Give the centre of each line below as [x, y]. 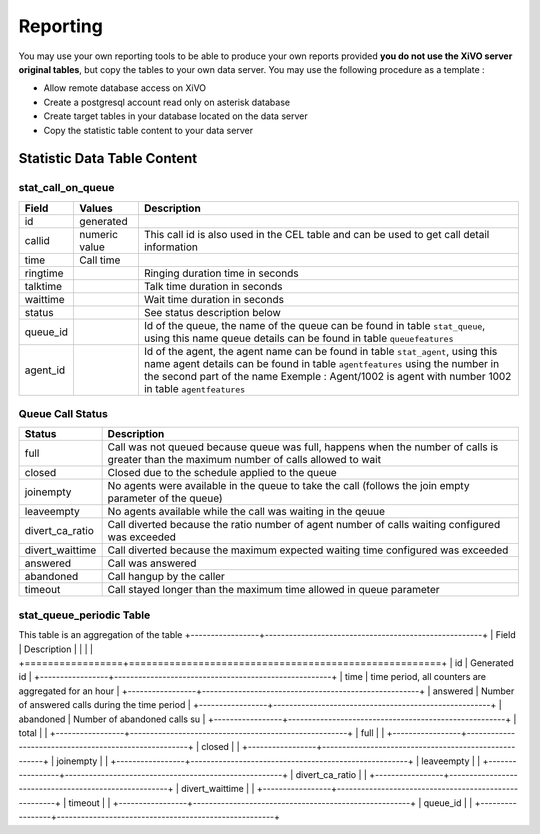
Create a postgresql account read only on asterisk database [166, 102]
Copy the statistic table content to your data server [148, 130]
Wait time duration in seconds [214, 299]
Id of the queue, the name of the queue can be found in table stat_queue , [314, 325]
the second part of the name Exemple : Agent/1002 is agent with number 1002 [327, 376]
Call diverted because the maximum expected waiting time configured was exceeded [308, 550]
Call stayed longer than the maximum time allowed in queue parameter [273, 590]
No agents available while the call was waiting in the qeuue [246, 512]
